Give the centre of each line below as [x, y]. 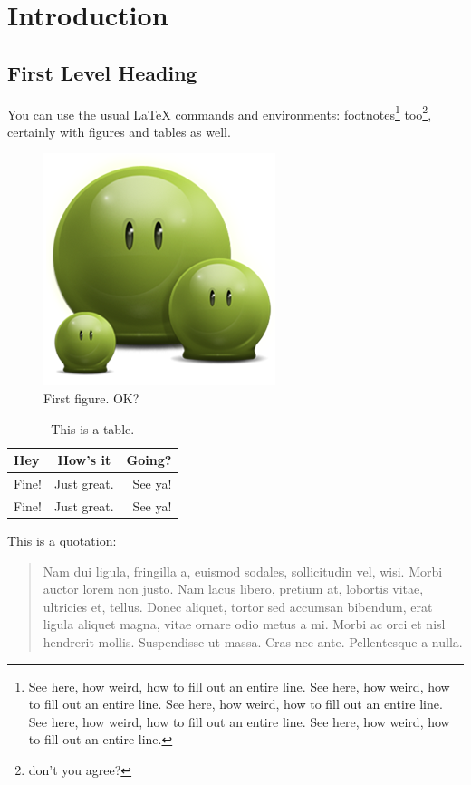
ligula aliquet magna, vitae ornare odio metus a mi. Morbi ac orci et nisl [244, 624]
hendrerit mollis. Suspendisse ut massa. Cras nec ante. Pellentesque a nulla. [253, 641]
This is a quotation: [62, 540]
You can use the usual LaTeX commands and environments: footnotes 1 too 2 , [220, 112]
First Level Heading [102, 72]
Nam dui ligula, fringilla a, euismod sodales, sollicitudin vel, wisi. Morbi [243, 571]
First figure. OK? [91, 398]
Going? [149, 460]
